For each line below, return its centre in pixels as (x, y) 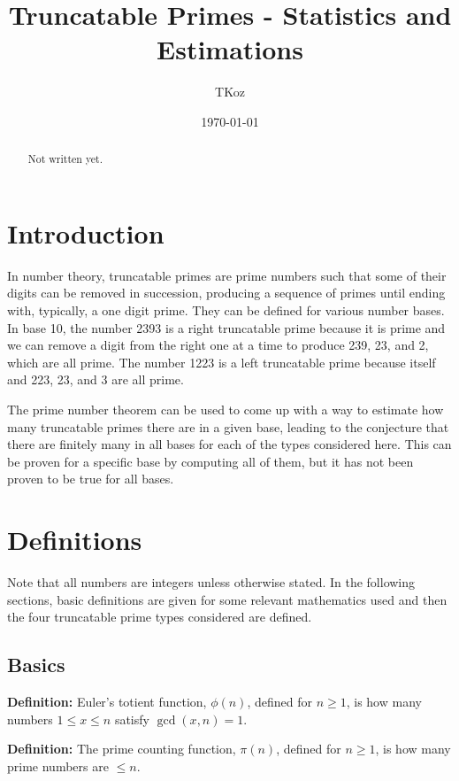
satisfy (132, 719)
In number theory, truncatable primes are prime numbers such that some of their (227, 275)
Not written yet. (65, 159)
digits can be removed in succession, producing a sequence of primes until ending (226, 293)
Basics (36, 665)
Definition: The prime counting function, (122, 749)
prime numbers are (58, 766)
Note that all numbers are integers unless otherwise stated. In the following (211, 582)
